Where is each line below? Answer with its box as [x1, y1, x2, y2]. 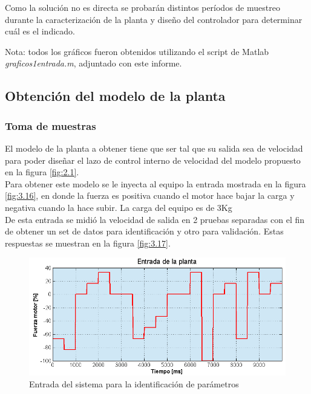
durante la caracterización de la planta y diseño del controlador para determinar [5, 13, 303, 25]
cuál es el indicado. [5, 25, 75, 37]
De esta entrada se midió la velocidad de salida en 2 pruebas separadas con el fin [5, 213, 305, 225]
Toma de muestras [5, 118, 96, 133]
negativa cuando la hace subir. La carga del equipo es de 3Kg [5, 201, 232, 213]
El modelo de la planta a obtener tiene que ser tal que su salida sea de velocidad [5, 141, 303, 154]
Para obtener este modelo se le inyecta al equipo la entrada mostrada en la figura [5, 177, 306, 190]
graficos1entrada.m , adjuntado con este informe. [5, 57, 182, 69]
